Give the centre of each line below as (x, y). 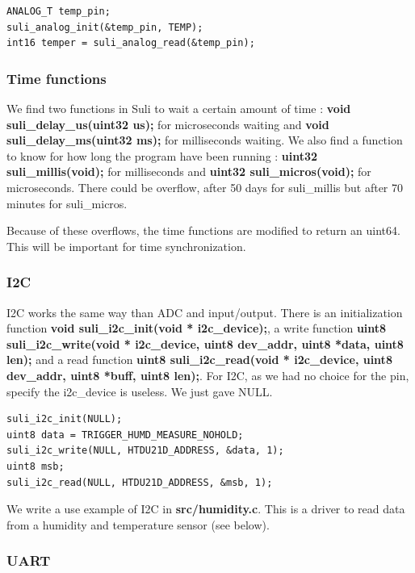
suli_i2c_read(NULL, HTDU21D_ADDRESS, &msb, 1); (140, 482)
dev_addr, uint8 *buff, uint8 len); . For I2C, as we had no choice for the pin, (208, 375)
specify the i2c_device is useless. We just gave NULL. (140, 391)
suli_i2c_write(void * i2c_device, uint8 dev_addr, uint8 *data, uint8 (205, 343)
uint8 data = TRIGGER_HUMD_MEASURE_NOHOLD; (125, 435)
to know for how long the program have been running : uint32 (162, 155)
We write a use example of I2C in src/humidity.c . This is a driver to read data (206, 509)
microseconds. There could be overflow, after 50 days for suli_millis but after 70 (205, 187)
